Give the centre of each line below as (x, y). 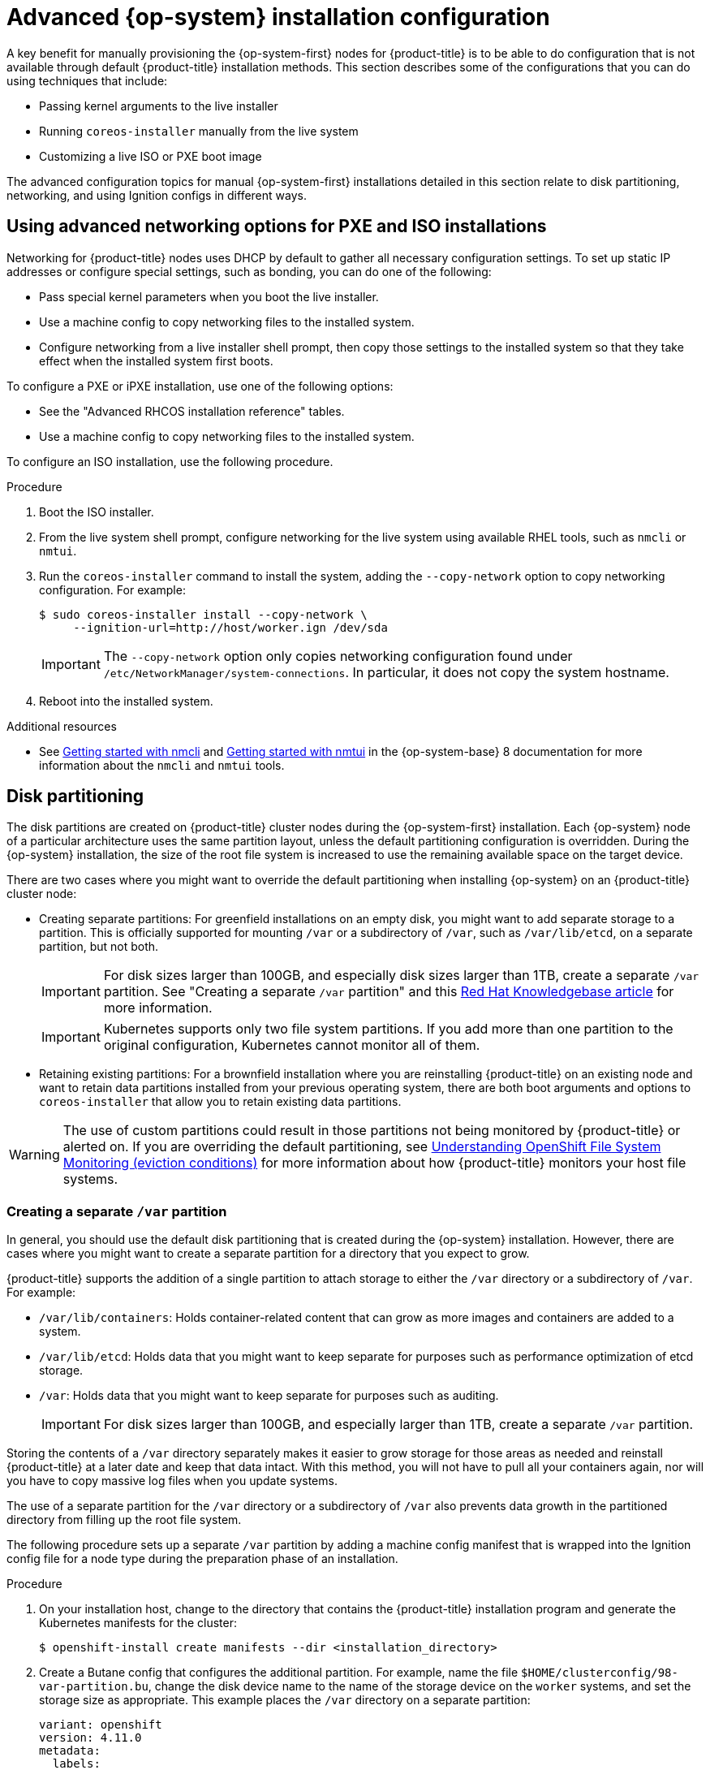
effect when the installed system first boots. (156, 360)
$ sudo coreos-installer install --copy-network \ (203, 614)
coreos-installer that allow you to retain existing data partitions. (220, 1102)
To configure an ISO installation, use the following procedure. (170, 461)
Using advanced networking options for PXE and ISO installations (277, 227)
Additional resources (62, 726)
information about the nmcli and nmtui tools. (162, 765)
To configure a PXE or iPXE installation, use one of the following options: (200, 386)
